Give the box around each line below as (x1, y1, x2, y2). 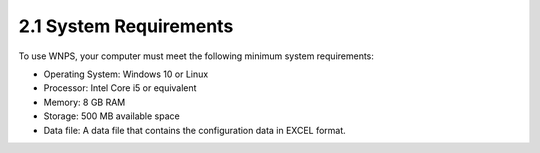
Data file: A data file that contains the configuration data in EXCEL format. (43, 124, 347, 136)
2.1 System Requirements (18, 15, 234, 37)
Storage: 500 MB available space (43, 110, 180, 122)
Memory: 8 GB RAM (43, 96, 126, 108)
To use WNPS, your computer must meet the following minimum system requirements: (18, 50, 375, 62)
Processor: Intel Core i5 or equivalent (43, 82, 197, 94)
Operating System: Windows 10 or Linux (43, 68, 209, 80)
